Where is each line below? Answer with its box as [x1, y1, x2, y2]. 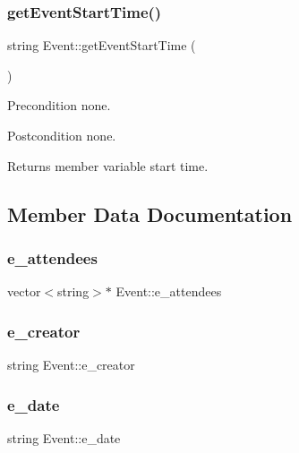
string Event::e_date [7, 428, 121, 447]
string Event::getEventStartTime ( [7, 36, 196, 55]
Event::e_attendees [115, 282, 222, 301]
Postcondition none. [7, 126, 116, 144]
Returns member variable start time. [7, 156, 209, 175]
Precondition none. [7, 96, 111, 115]
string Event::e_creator [7, 355, 135, 373]
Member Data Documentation [7, 200, 293, 227]
